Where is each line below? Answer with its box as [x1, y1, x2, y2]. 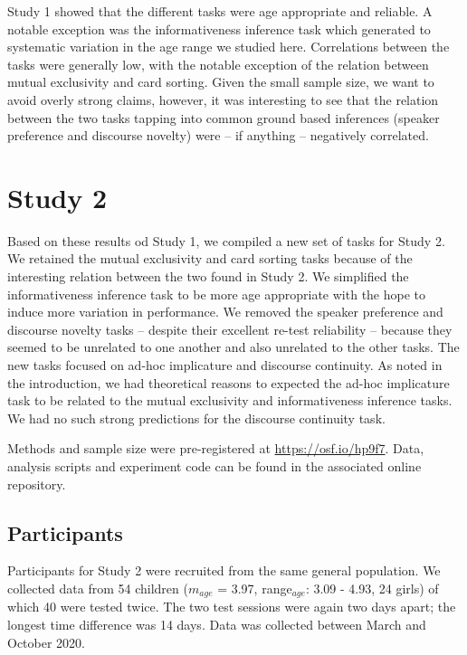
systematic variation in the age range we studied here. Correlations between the [7, 37, 450, 56]
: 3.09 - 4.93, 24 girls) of [305, 578, 439, 597]
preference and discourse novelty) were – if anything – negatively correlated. [7, 126, 429, 145]
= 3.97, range [217, 578, 292, 597]
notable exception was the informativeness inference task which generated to [7, 19, 431, 38]
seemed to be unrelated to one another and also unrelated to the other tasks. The [7, 337, 460, 356]
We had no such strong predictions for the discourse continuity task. [7, 408, 386, 427]
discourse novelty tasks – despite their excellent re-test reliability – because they [7, 319, 453, 338]
